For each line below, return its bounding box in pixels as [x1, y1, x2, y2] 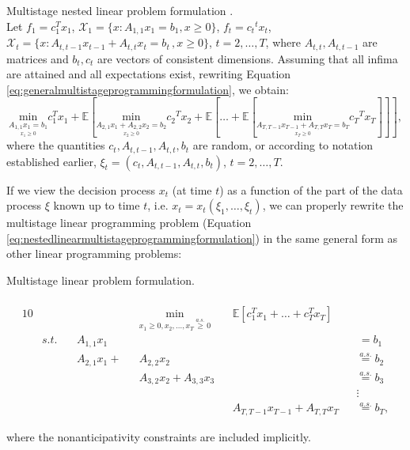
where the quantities [6, 137, 105, 153]
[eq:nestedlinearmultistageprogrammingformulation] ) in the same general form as [6, 229, 398, 246]
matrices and [6, 50, 69, 66]
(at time [172, 181, 212, 198]
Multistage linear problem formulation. [6, 271, 195, 288]
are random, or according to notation [192, 137, 374, 153]
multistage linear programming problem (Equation [6, 214, 252, 231]
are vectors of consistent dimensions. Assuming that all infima [97, 50, 398, 66]
